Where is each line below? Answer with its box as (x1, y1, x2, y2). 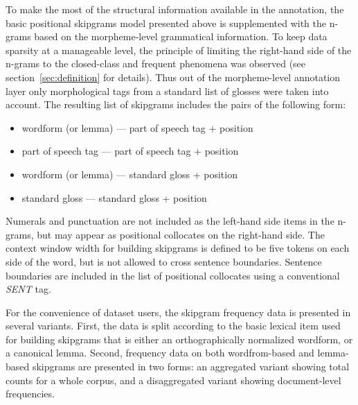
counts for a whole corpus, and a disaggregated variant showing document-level (6, 372, 341, 387)
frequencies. (6, 386, 55, 401)
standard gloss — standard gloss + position (21, 190, 207, 205)
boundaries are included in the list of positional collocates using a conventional (6, 268, 340, 282)
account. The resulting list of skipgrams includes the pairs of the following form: (6, 97, 346, 112)
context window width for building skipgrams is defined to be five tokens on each (6, 241, 350, 255)
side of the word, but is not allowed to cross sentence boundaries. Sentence (6, 254, 322, 268)
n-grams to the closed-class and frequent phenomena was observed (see (6, 56, 306, 71)
